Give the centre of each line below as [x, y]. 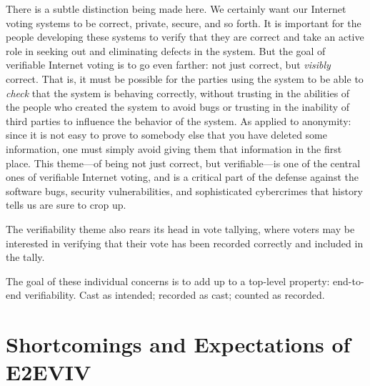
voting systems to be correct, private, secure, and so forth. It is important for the [184, 23]
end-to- [349, 281]
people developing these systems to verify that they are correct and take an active [185, 37]
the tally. [25, 257]
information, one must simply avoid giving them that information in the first [174, 148]
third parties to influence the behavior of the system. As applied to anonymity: [179, 120]
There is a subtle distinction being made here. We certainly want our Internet [176, 9]
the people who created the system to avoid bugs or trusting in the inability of [178, 107]
